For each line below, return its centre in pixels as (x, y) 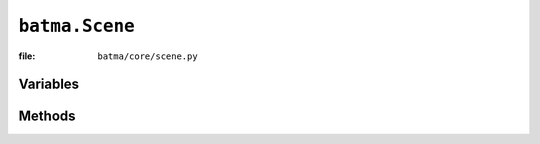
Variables (49, 84)
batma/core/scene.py (148, 56)
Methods (47, 116)
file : (27, 56)
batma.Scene (76, 26)
